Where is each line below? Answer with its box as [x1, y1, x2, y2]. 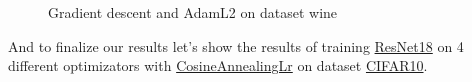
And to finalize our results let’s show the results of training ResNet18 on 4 [8, 35, 464, 56]
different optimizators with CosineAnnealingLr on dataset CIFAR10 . [8, 55, 428, 76]
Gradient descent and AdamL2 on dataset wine [48, 2, 338, 22]
